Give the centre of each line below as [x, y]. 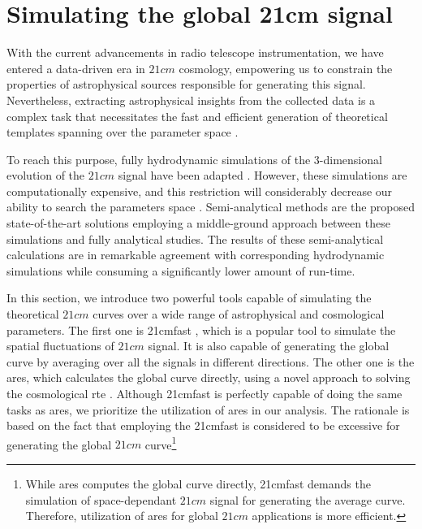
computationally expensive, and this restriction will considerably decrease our [200, 191]
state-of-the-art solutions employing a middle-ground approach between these [198, 223]
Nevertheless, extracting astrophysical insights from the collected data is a [191, 100]
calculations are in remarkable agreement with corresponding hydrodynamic [196, 255]
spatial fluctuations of [60, 346]
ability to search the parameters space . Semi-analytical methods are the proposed [211, 207]
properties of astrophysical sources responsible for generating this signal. [186, 84]
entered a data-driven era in [76, 68]
